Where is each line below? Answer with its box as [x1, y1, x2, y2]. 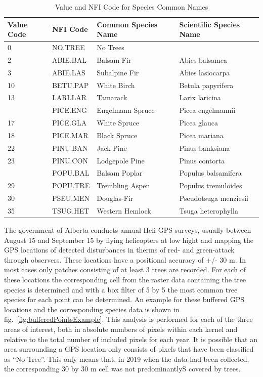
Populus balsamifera [179, 167, 242, 178]
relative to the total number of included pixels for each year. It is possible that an [4, 333, 257, 344]
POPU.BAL [52, 167, 90, 178]
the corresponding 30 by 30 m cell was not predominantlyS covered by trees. [4, 363, 241, 374]
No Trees [97, 42, 124, 53]
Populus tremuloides [179, 180, 242, 191]
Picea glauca [179, 117, 218, 128]
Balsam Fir [97, 54, 131, 65]
